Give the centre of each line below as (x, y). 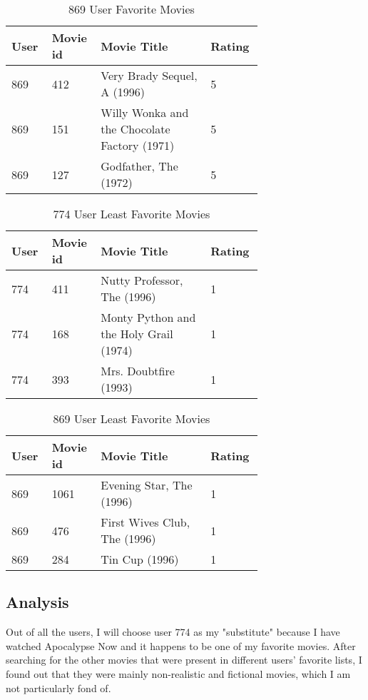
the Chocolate (136, 129)
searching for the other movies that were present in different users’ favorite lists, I (184, 660)
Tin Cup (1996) (140, 559)
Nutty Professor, (142, 280)
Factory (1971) (138, 145)
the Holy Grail (137, 334)
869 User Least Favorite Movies (132, 419)
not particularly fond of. (58, 688)
